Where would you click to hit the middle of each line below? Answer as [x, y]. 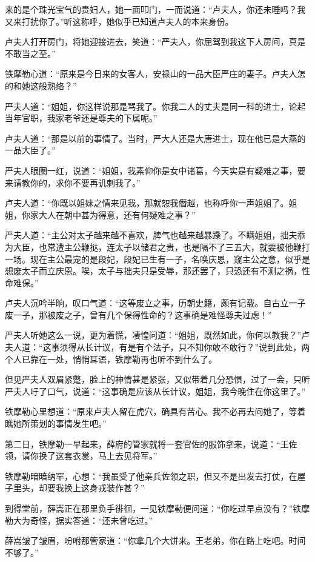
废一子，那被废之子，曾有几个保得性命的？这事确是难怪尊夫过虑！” [138, 314]
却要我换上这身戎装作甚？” [91, 488]
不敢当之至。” [30, 53]
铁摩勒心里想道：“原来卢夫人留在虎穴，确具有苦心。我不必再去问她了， [147, 411]
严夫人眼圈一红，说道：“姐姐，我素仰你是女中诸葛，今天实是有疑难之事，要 [155, 170]
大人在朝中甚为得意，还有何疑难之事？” [117, 214]
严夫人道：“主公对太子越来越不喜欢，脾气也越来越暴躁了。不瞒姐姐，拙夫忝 [155, 235]
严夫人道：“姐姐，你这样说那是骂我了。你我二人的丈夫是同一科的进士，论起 [155, 106]
